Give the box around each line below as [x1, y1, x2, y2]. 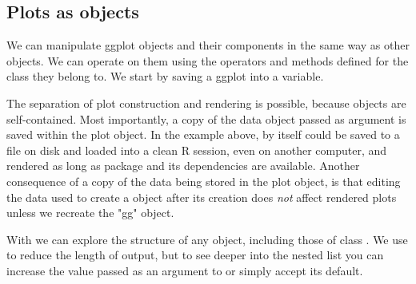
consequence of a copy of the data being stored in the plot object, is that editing [6, 172, 401, 189]
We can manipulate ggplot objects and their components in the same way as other [6, 37, 410, 53]
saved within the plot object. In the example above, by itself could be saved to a [6, 126, 400, 143]
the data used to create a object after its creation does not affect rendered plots [6, 188, 397, 205]
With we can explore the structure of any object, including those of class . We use [6, 231, 408, 247]
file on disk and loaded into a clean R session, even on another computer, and [6, 141, 387, 158]
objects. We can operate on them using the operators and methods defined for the [6, 52, 409, 69]
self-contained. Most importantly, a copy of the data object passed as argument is [6, 110, 406, 127]
